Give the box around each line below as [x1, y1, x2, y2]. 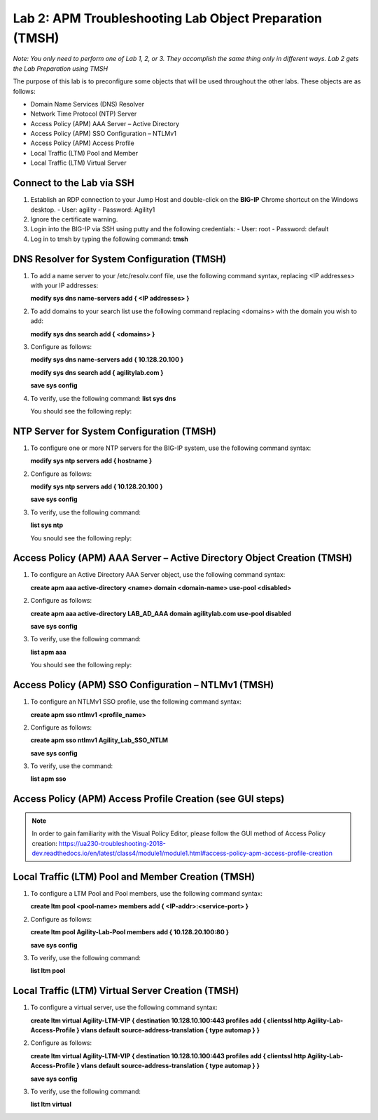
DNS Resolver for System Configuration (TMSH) [13, 253, 227, 265]
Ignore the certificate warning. [30, 214, 118, 224]
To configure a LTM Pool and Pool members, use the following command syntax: [30, 889, 262, 897]
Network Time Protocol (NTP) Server [30, 109, 137, 118]
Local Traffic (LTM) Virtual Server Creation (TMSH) [13, 985, 239, 997]
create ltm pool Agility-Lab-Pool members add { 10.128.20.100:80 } [30, 928, 230, 936]
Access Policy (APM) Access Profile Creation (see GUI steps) [13, 793, 285, 805]
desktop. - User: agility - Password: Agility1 [30, 205, 155, 214]
